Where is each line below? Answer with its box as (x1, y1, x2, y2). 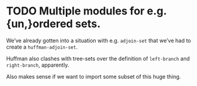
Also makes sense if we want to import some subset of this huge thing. (6, 73, 181, 80)
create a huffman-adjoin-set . (6, 43, 78, 51)
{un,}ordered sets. (6, 17, 101, 31)
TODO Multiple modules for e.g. (6, 4, 167, 18)
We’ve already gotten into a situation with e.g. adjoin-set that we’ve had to (6, 37, 192, 44)
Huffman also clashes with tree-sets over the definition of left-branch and (6, 55, 190, 62)
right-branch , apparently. (6, 61, 69, 69)
